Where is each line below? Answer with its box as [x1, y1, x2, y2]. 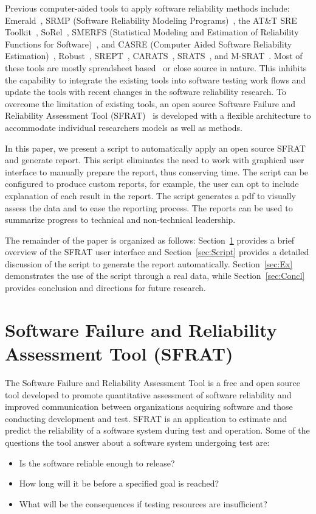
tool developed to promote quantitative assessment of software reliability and [5, 388, 292, 401]
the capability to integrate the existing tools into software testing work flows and [5, 73, 306, 86]
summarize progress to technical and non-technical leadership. [5, 213, 236, 226]
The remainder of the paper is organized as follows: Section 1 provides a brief [5, 233, 295, 246]
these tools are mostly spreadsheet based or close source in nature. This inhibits [5, 61, 307, 74]
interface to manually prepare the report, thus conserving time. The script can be [5, 165, 309, 178]
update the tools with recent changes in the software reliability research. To [5, 85, 286, 98]
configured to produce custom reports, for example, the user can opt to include [5, 177, 299, 190]
